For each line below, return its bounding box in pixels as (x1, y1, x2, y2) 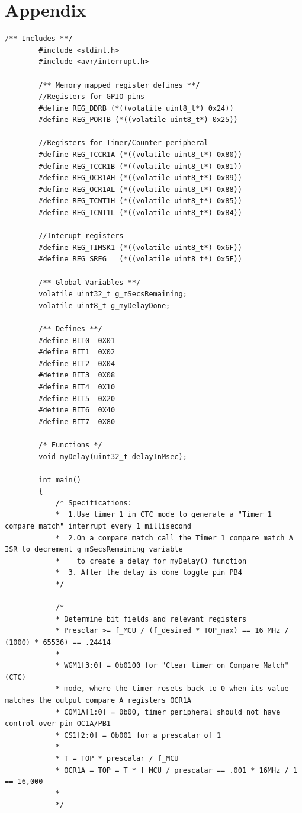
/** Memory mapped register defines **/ (38, 81, 200, 89)
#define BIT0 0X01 (38, 336, 115, 345)
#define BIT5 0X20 (38, 394, 115, 403)
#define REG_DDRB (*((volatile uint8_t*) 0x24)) (38, 104, 234, 113)
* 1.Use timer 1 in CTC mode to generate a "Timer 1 (55, 510, 272, 519)
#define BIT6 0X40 (38, 406, 115, 415)
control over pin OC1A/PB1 (5, 719, 111, 728)
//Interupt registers (38, 232, 124, 241)
